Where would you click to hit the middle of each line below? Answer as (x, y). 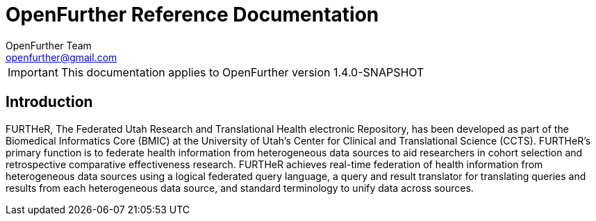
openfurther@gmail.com (61, 57)
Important (33, 72)
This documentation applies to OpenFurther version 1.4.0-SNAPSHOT (242, 72)
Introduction (49, 102)
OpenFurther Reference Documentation (192, 15)
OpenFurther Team (49, 45)
